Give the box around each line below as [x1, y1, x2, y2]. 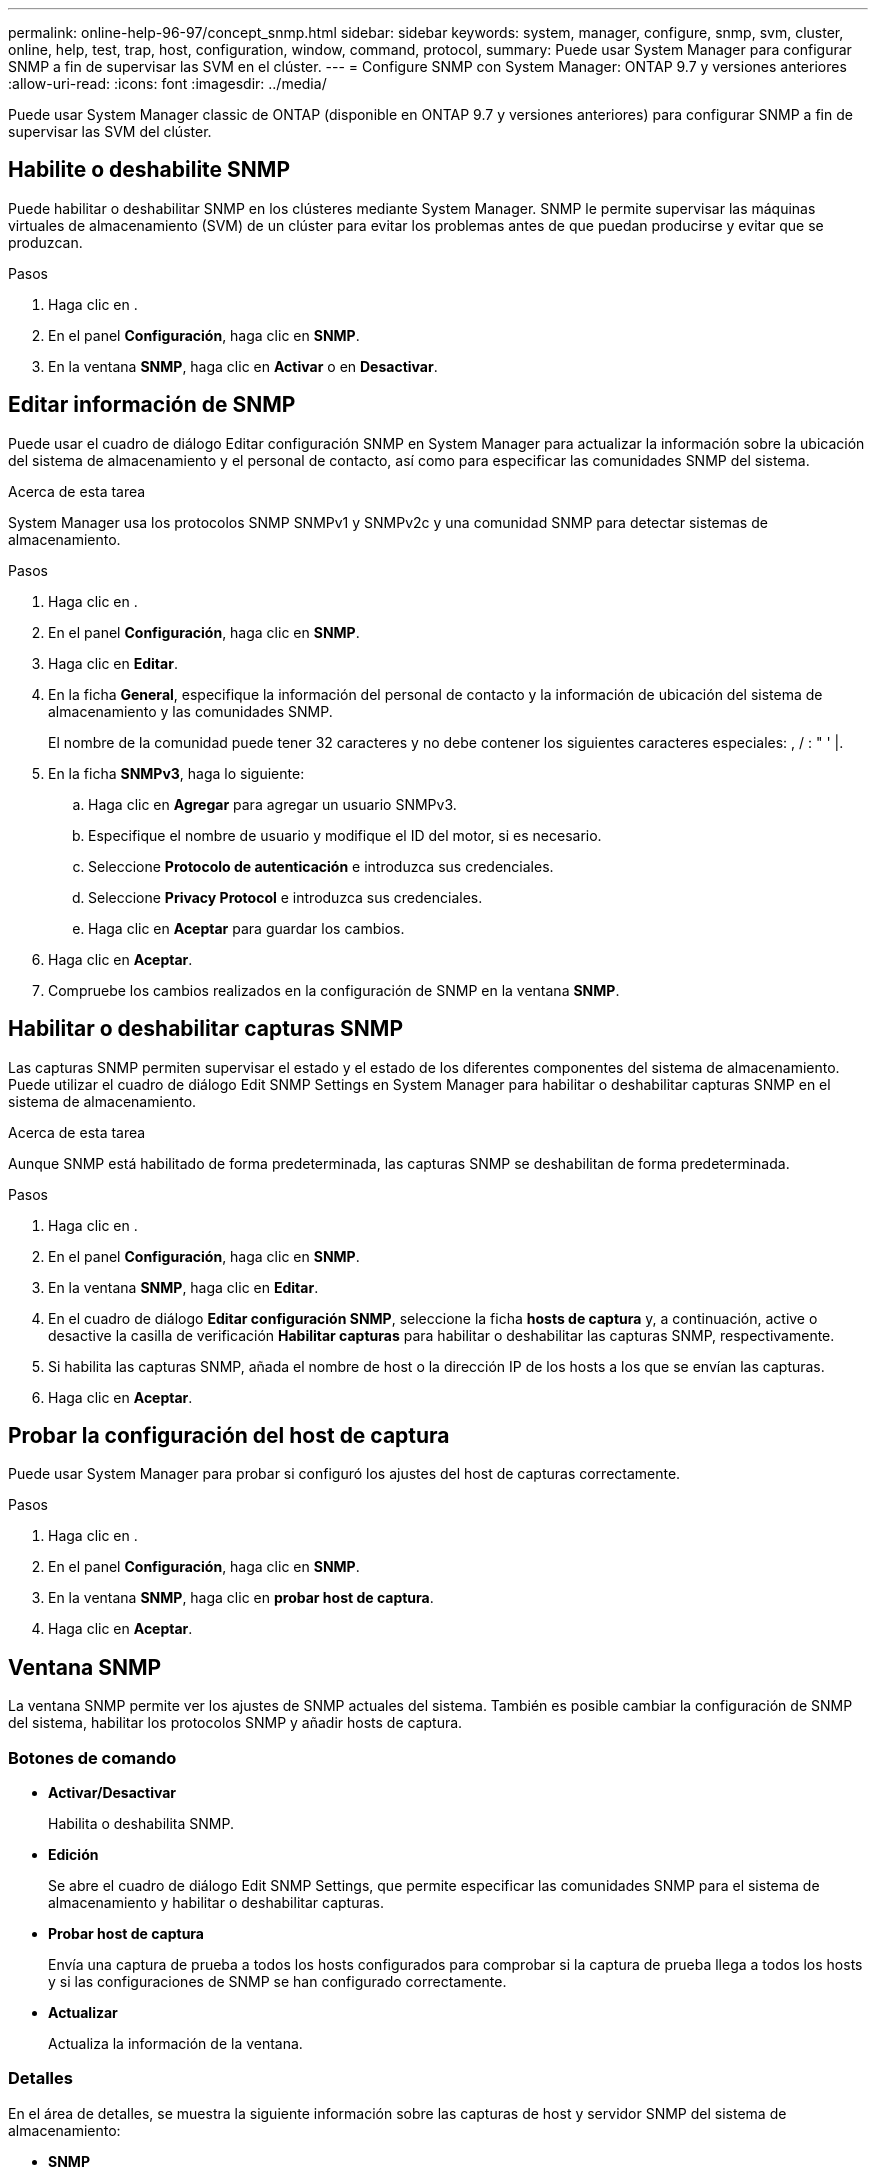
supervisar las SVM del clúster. [8, 123, 212, 140]
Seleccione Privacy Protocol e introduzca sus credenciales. [88, 888, 483, 906]
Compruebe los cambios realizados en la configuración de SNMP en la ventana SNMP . [48, 981, 620, 999]
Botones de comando [8, 1747, 177, 1768]
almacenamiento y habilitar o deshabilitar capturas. [48, 1893, 384, 1911]
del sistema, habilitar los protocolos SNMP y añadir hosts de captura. [8, 1714, 463, 1732]
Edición [48, 1845, 99, 1863]
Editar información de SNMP [8, 392, 296, 418]
